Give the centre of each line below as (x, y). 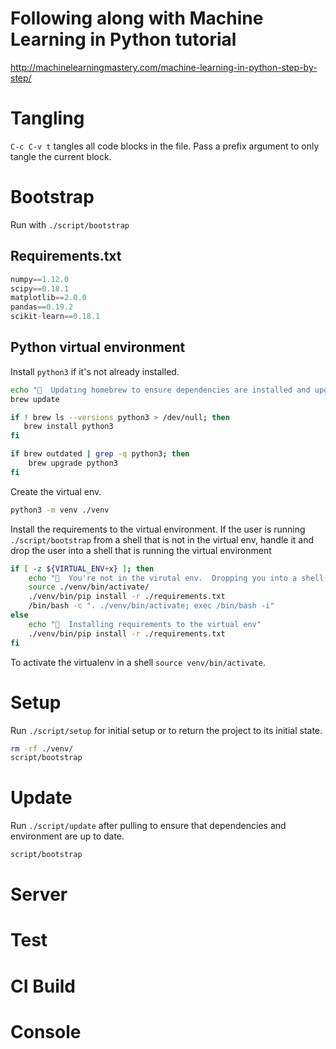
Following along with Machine (137, 18)
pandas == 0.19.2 (42, 307)
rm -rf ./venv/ (42, 748)
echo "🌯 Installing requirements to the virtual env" (145, 624)
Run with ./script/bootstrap (70, 224)
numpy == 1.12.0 (40, 279)
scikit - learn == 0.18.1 (55, 317)
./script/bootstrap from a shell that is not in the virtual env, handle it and (162, 539)
